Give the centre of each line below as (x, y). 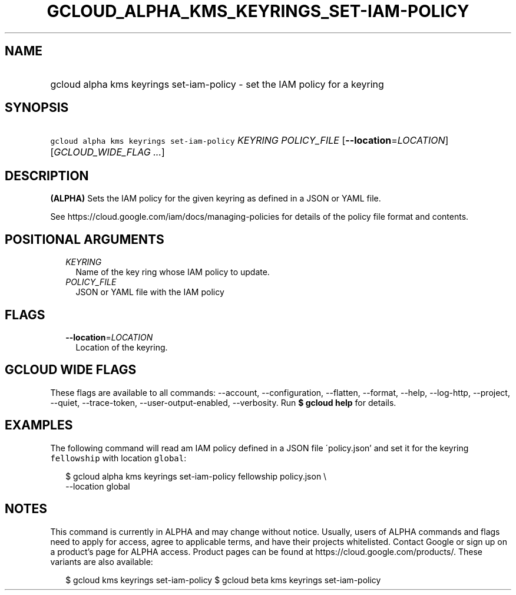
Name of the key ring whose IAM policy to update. (173, 272)
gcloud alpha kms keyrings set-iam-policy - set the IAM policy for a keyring (217, 84)
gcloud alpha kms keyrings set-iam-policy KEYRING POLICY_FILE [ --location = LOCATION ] (249, 141)
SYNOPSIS (37, 108)
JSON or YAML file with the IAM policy (150, 292)
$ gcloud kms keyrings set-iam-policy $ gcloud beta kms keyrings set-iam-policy (223, 580)
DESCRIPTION (47, 176)
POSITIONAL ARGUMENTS (85, 239)
